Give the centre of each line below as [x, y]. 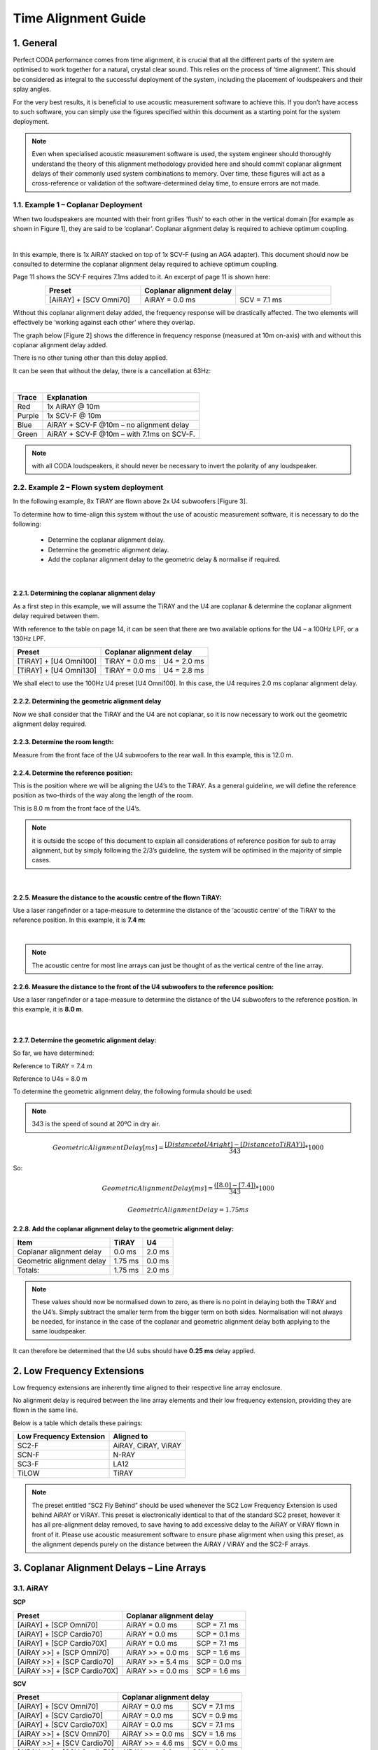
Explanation [67, 397]
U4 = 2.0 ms [184, 661]
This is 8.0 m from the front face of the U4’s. [77, 808]
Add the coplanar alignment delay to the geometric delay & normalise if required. [164, 559]
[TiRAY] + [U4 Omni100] [57, 661]
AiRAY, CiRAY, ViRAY [147, 1445]
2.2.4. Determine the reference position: [73, 773]
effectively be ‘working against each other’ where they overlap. [104, 323]
